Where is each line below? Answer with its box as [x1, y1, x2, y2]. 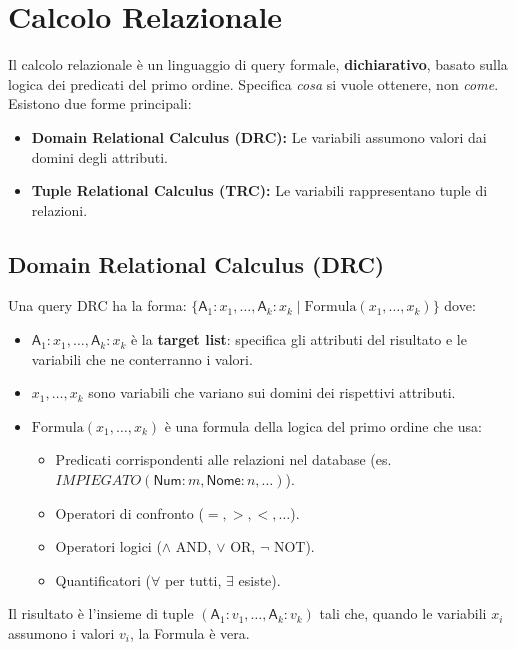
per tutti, [164, 569, 222, 590]
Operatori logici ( [55, 536, 162, 557]
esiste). [238, 569, 281, 590]
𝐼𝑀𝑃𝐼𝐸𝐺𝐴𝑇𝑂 [55, 474, 142, 489]
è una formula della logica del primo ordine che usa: [164, 415, 482, 436]
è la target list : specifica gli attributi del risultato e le [130, 329, 467, 350]
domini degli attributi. [31, 146, 168, 167]
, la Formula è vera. [130, 623, 250, 644]
